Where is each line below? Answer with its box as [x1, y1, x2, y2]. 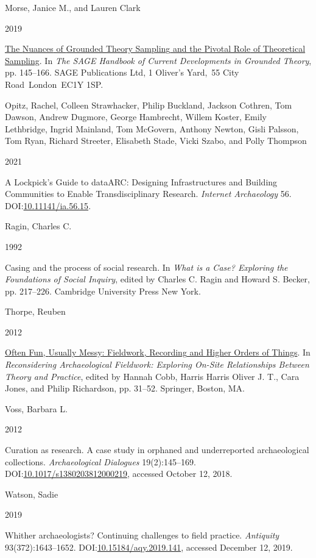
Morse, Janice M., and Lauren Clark [5, 1, 141, 13]
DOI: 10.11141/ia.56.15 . [5, 199, 91, 212]
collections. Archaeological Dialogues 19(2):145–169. [5, 455, 196, 468]
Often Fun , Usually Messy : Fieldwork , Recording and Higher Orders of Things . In [5, 346, 311, 359]
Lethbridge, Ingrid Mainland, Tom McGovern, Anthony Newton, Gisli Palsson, [5, 122, 299, 135]
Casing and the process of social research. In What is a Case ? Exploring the [5, 260, 288, 273]
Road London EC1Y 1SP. [5, 77, 104, 90]
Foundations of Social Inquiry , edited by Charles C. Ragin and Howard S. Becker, [5, 273, 310, 285]
